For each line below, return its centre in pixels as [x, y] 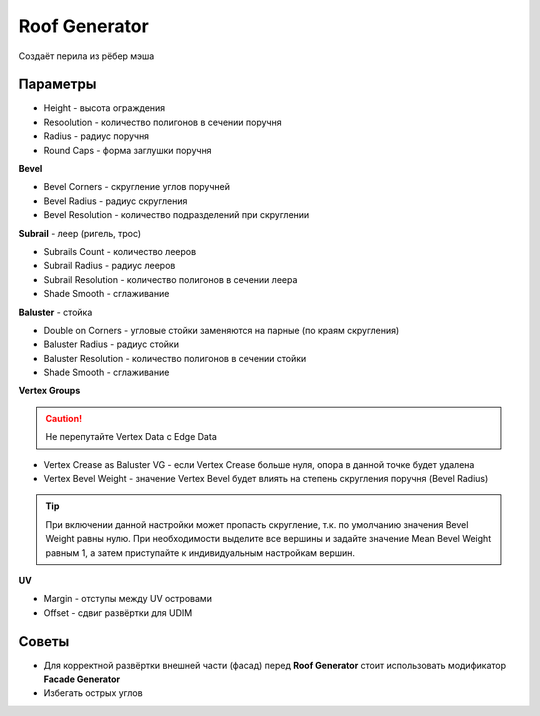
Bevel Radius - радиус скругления [115, 201]
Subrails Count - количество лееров [120, 251]
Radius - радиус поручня [96, 136]
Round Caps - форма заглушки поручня [127, 150]
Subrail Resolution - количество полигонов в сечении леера [170, 279]
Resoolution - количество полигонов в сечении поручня [162, 122]
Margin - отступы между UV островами [127, 599]
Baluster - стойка [55, 312]
